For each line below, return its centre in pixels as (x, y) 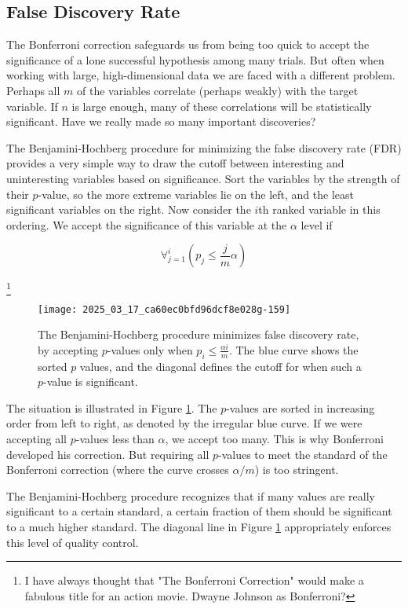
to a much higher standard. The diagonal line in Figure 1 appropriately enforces (199, 527)
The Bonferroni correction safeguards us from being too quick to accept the (188, 44)
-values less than (115, 439)
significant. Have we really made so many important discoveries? (161, 121)
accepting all (36, 439)
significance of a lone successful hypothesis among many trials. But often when (195, 59)
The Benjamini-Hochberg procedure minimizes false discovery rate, (199, 334)
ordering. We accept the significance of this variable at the (147, 224)
